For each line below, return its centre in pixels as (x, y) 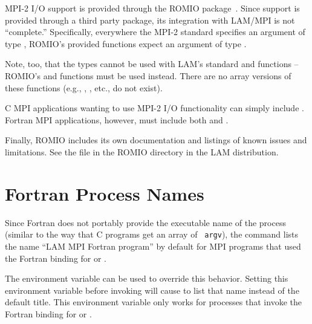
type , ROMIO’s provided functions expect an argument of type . (126, 43)
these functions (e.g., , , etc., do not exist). (84, 87)
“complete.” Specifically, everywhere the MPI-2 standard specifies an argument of (155, 32)
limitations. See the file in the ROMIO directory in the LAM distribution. (142, 151)
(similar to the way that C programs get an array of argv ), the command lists (152, 234)
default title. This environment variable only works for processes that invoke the (153, 302)
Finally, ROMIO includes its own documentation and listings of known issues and (156, 140)
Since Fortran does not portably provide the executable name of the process (145, 222)
